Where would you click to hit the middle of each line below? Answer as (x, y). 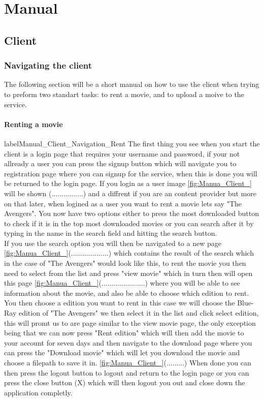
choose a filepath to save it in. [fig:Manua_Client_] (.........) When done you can (128, 363)
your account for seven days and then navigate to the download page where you (128, 342)
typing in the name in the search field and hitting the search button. (111, 233)
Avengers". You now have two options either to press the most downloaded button (131, 213)
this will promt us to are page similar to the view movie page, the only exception (130, 322)
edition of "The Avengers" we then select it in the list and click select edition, (139, 313)
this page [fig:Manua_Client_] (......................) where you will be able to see (122, 283)
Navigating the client (48, 65)
